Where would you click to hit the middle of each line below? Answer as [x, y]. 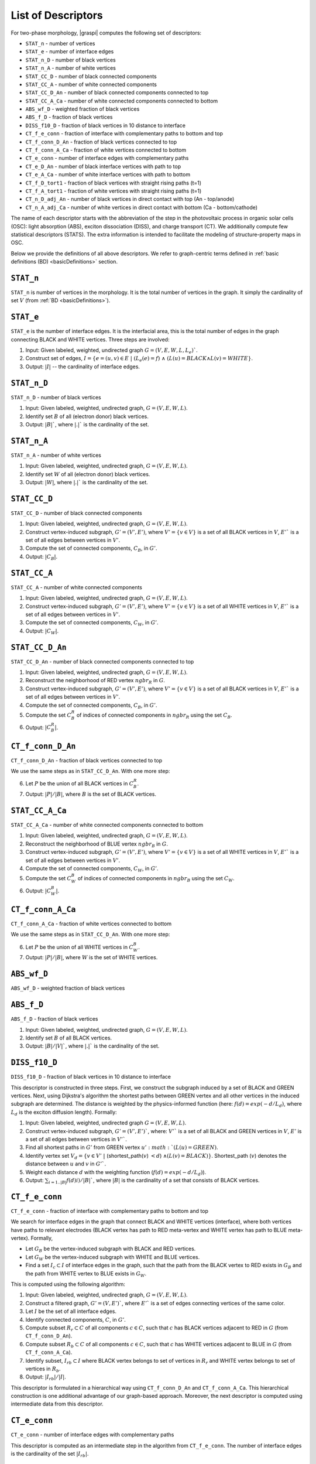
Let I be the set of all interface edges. [71, 1311]
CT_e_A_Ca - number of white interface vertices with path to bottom [108, 175]
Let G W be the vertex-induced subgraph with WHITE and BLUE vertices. [113, 1258]
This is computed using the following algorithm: [68, 1284]
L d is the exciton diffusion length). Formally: [64, 1113]
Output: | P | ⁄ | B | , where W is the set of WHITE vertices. [92, 957]
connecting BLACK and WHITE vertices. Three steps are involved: [90, 339]
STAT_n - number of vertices [60, 43]
